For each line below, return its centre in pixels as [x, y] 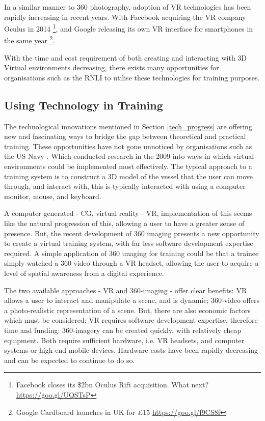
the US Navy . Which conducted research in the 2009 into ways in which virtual [129, 156]
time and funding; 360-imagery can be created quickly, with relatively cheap [123, 330]
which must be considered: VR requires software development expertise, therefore [131, 320]
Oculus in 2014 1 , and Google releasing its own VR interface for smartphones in [129, 28]
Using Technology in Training [84, 105]
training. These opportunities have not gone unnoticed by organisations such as [128, 146]
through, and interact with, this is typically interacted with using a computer [125, 186]
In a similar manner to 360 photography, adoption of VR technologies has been [128, 7]
